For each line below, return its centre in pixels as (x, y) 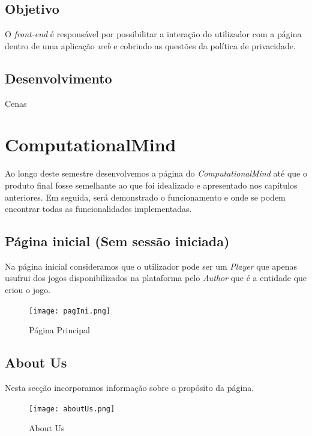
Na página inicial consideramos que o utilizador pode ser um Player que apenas (151, 266)
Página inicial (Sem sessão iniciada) (117, 241)
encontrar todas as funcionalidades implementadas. (98, 209)
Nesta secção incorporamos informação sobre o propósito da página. (130, 388)
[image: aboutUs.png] (72, 409)
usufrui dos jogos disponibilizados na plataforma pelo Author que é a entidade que (156, 278)
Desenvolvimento (58, 78)
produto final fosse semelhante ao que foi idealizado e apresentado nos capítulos (151, 185)
